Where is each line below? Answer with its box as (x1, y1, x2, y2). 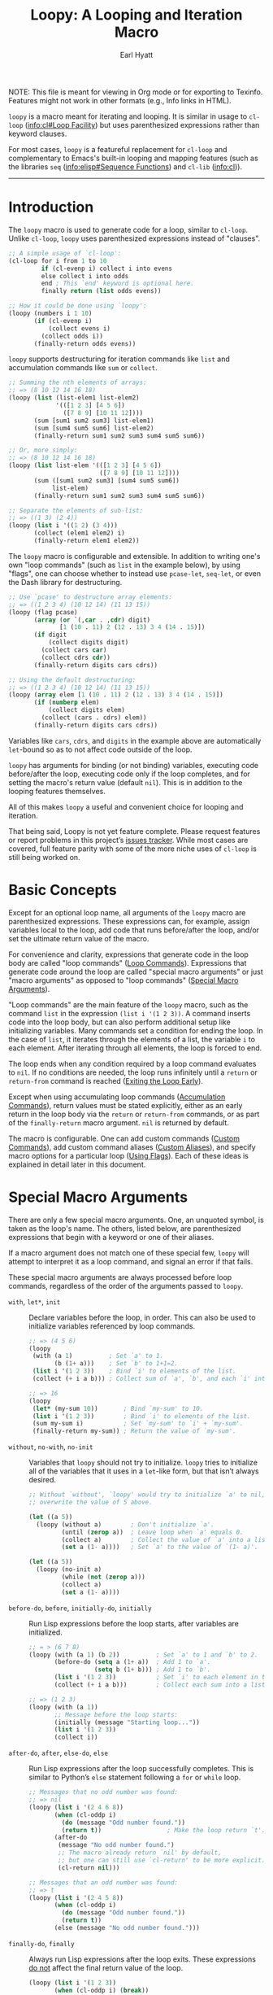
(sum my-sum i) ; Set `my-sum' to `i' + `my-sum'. (32, 1420, 244, 1428)
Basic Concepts (8, 880, 118, 899)
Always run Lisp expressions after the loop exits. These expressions (28, 1954, 256, 1964)
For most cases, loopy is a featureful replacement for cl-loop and (8, 144, 227, 154)
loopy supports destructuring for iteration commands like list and (8, 354, 230, 364)
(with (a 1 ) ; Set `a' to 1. (32, 1352, 164, 1360)
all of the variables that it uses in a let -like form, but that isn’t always (28, 1466, 259, 1476)
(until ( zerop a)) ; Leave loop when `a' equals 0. (61, 1528, 244, 1536)
